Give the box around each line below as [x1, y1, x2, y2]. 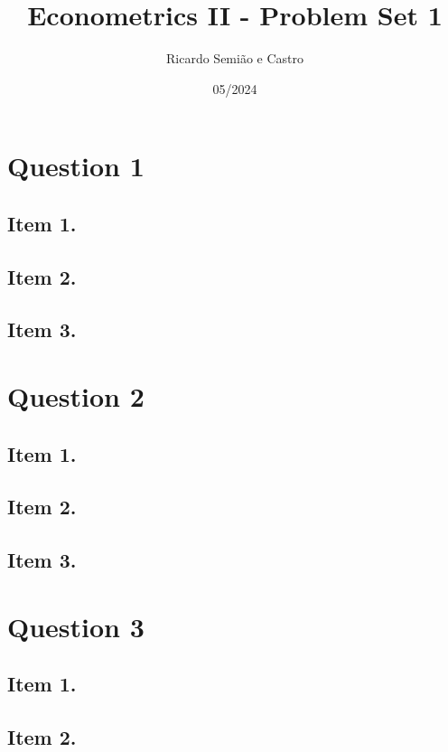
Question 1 [7, 147, 145, 184]
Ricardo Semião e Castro [166, 49, 303, 68]
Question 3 [7, 607, 145, 644]
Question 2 [7, 378, 145, 415]
